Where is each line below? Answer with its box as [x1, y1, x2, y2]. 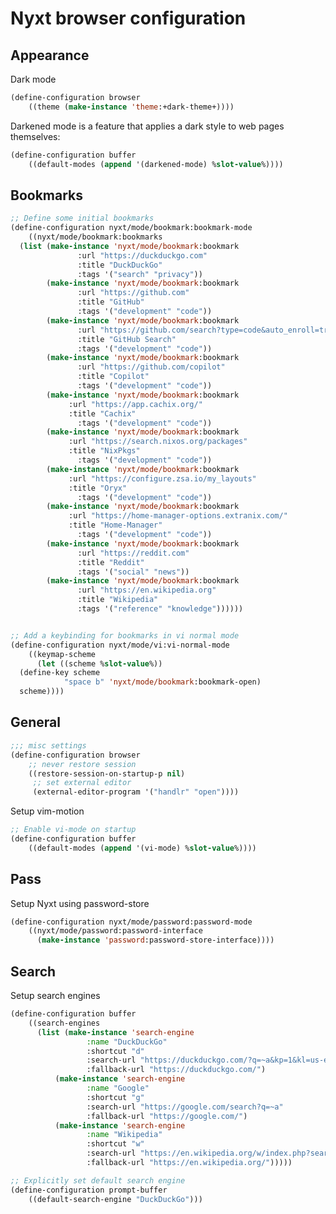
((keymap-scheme [28, 649, 97, 659]
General [10, 714, 62, 731]
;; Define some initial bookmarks [10, 213, 155, 224]
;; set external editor [32, 778, 132, 788]
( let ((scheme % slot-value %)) [36, 658, 163, 669]
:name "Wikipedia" [86, 1130, 163, 1140]
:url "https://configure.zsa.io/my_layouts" [68, 473, 257, 484]
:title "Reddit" [77, 557, 145, 567]
